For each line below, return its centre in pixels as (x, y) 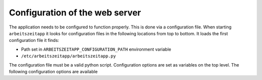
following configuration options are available (53, 71)
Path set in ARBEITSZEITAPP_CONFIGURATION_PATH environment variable (96, 49)
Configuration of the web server (75, 13)
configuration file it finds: (34, 40)
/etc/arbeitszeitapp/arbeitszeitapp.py (68, 56)
